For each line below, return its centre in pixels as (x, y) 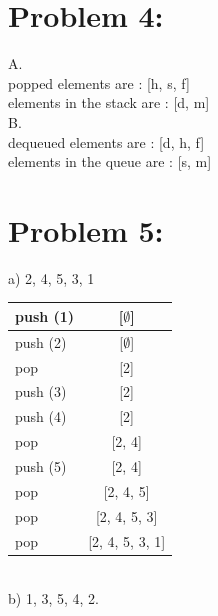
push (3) (41, 391)
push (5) (41, 465)
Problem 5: (86, 229)
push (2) (41, 341)
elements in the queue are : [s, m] (110, 161)
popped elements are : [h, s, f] (99, 82)
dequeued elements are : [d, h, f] (106, 141)
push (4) (41, 416)
